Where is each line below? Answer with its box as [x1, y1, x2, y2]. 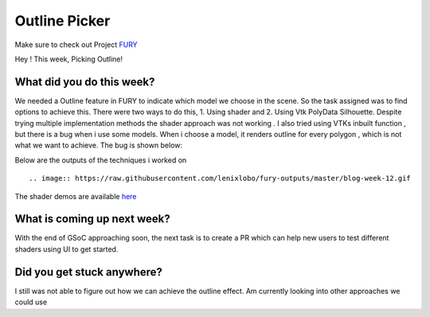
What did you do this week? [14, 75, 155, 88]
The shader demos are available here [14, 191, 137, 201]
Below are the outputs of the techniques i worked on [14, 155, 187, 165]
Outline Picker [14, 12, 111, 29]
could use [14, 297, 48, 307]
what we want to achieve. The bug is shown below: [14, 140, 183, 151]
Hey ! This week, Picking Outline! [14, 54, 123, 64]
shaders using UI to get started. [14, 244, 119, 254]
